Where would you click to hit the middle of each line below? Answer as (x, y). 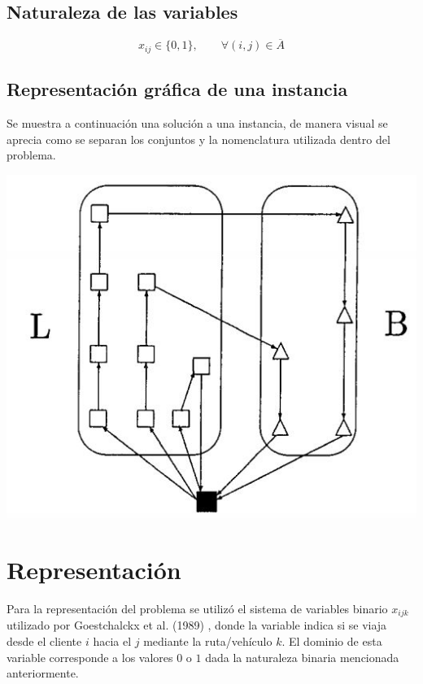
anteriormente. (43, 673)
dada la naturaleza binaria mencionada (302, 657)
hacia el (112, 641)
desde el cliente (44, 641)
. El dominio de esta (332, 641)
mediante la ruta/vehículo (208, 641)
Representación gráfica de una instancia (177, 89)
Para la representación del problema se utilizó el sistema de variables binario (197, 609)
